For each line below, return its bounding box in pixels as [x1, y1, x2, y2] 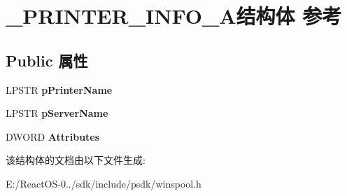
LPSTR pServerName [6, 106, 108, 120]
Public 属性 [6, 49, 88, 71]
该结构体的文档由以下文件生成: [6, 153, 146, 167]
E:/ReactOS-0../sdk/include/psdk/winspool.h [6, 176, 201, 190]
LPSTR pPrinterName [6, 82, 113, 97]
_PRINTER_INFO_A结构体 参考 [6, 1, 342, 30]
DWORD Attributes [6, 129, 100, 143]
